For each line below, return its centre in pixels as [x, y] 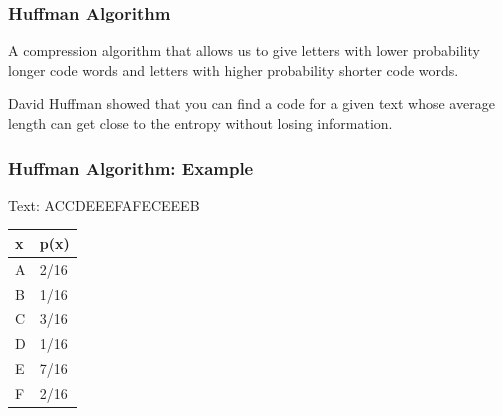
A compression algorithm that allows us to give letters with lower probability [244, 50]
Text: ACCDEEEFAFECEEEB [104, 204]
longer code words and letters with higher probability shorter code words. [233, 69]
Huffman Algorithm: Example [131, 167]
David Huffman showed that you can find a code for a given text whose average [251, 103]
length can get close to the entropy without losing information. [200, 123]
